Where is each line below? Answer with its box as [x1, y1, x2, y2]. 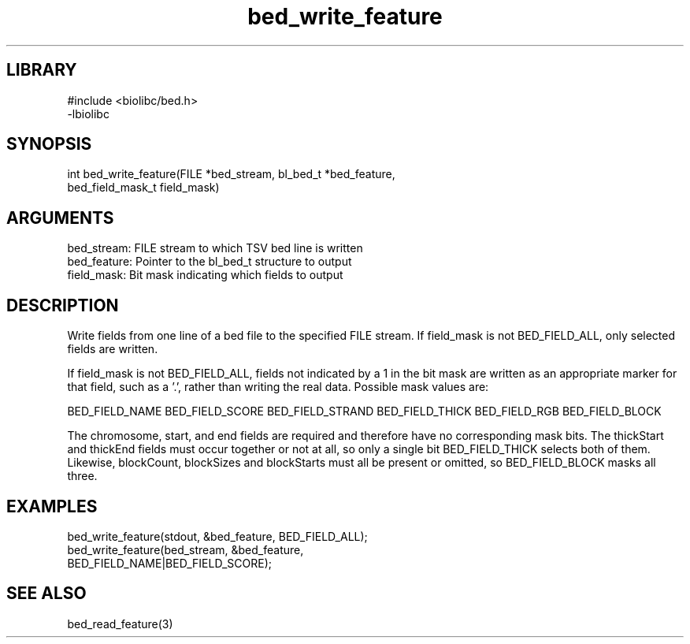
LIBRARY [6, 60, 77, 80]
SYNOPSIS [6, 134, 92, 154]
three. [67, 469, 98, 483]
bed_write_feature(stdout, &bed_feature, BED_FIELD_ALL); [67, 529, 368, 543]
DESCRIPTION [6, 295, 119, 315]
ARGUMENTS [6, 207, 114, 228]
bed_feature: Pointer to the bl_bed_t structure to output [67, 255, 352, 269]
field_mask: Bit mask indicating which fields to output [67, 268, 343, 282]
